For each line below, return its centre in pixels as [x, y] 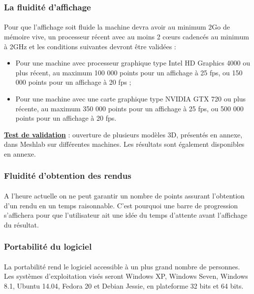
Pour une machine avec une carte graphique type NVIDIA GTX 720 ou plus [131, 98]
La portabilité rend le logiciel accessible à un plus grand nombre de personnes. [122, 266]
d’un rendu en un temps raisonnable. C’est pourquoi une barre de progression [121, 205]
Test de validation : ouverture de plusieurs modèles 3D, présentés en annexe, [123, 134]
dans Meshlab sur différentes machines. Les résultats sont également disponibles [124, 144]
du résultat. [21, 224]
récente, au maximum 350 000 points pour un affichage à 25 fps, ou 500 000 [129, 108]
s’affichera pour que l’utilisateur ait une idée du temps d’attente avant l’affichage [126, 215]
